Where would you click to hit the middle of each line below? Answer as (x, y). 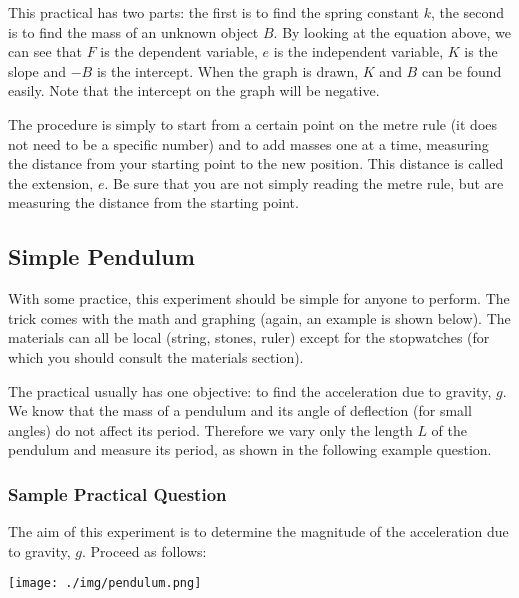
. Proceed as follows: (144, 550)
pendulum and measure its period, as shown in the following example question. (250, 449)
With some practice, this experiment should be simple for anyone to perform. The (259, 298)
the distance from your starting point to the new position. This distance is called (256, 163)
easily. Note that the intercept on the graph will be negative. (194, 90)
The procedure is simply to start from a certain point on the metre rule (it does (253, 123)
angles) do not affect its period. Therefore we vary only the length (210, 429)
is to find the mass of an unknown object (133, 31)
